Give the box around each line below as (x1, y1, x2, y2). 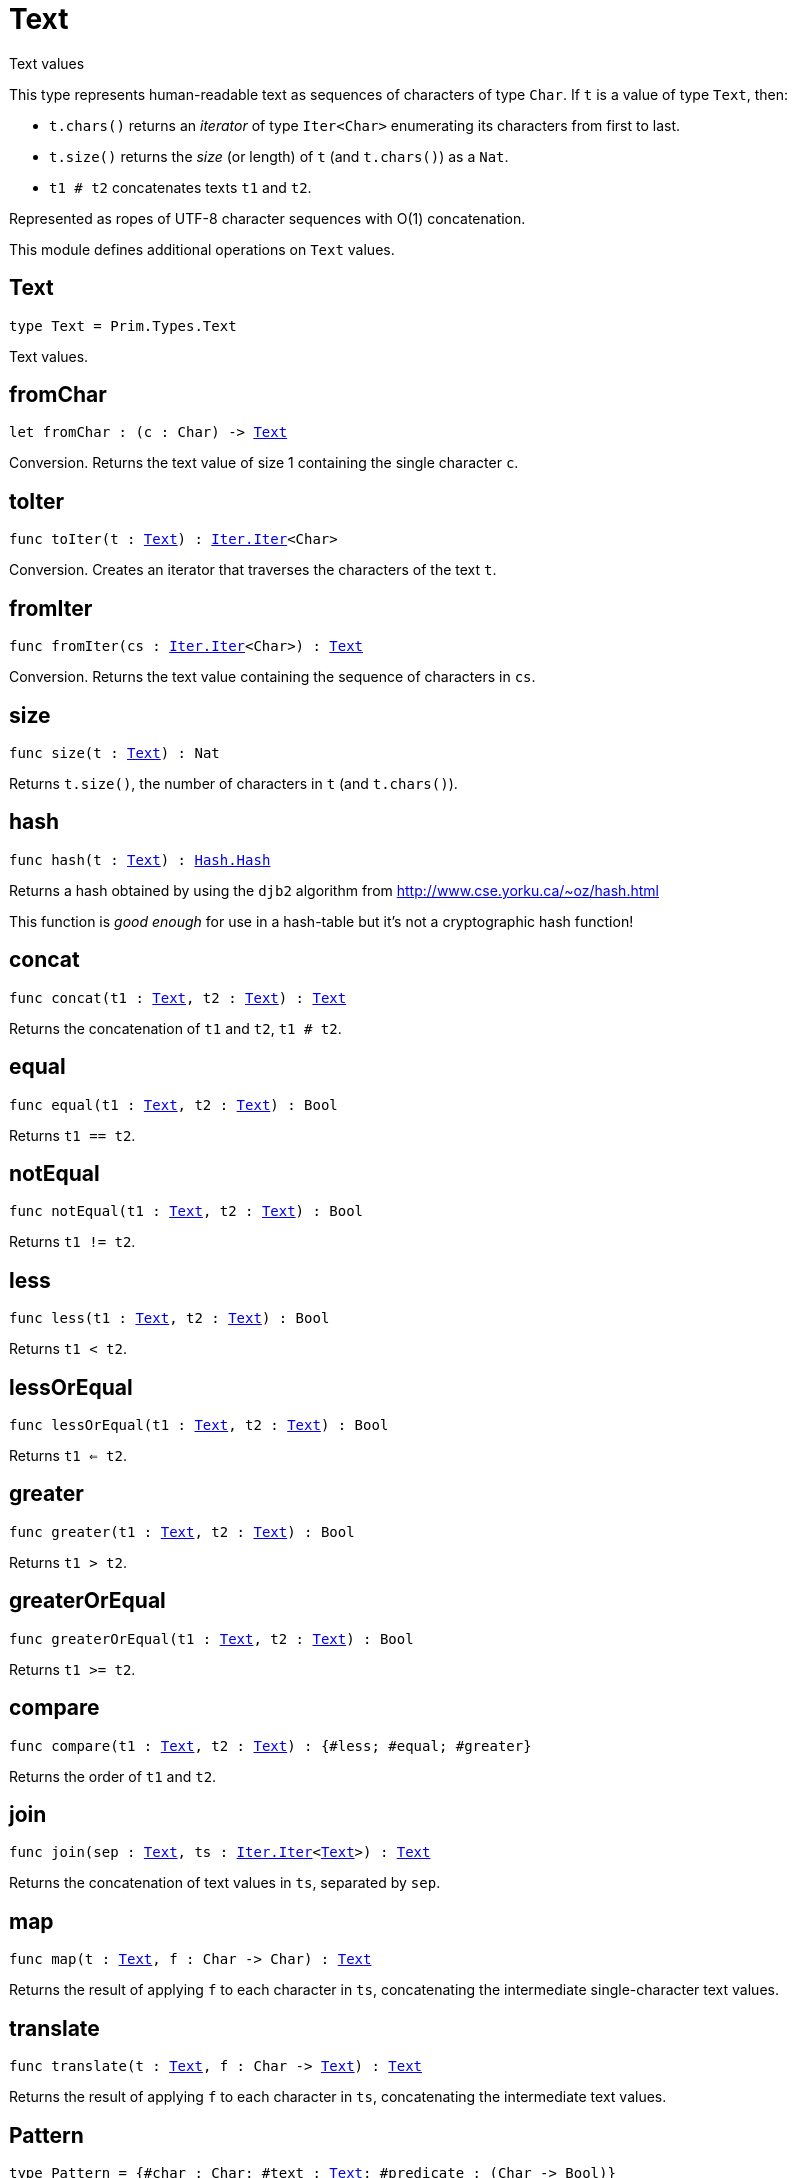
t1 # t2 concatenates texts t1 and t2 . (49, 178, 312, 196)
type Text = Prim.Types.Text (9, 317, 237, 334)
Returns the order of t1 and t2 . (9, 1767, 217, 1785)
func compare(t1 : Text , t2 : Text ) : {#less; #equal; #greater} (9, 1737, 532, 1754)
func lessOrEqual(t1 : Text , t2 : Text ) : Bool (9, 1417, 389, 1434)
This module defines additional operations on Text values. (9, 240, 395, 258)
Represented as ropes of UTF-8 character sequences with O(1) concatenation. (9, 209, 526, 227)
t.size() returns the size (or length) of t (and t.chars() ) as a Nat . (49, 147, 509, 165)
